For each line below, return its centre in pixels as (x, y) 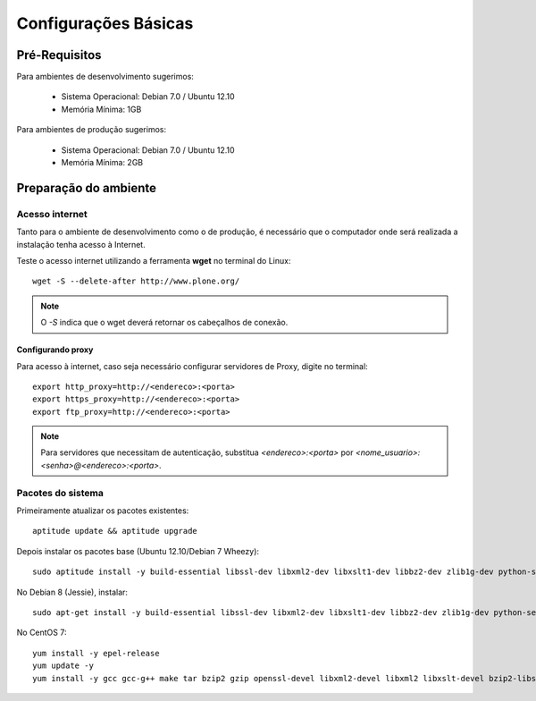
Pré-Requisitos (59, 55)
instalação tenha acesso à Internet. (81, 244)
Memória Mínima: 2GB (102, 163)
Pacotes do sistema (60, 493)
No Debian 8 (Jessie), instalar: (72, 592)
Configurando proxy (55, 350)
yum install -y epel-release (96, 653)
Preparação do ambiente (86, 188)
